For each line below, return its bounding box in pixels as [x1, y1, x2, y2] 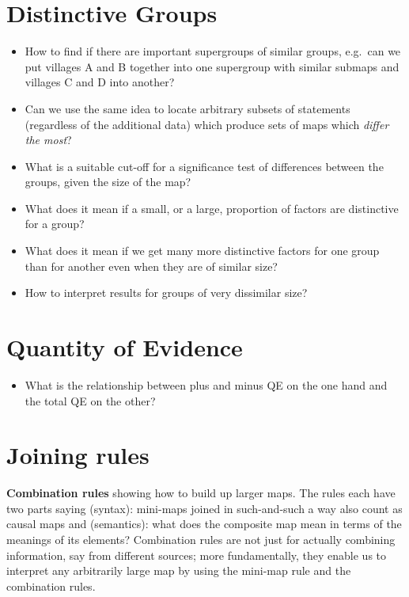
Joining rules [6, 439, 150, 471]
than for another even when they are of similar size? [25, 257, 278, 274]
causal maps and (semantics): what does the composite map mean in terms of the [6, 515, 402, 532]
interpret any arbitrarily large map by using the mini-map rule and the [6, 562, 351, 579]
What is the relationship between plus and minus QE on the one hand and [25, 376, 388, 393]
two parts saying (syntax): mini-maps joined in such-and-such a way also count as [6, 500, 403, 516]
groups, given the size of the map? [25, 173, 191, 190]
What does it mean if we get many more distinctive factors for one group [25, 242, 380, 259]
